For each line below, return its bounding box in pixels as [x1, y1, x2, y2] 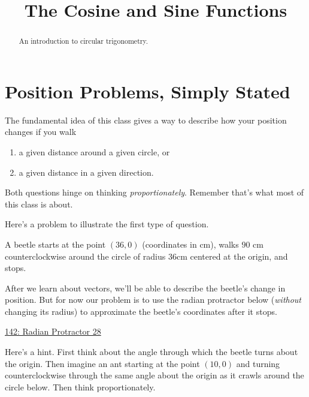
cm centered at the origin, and [176, 249, 288, 262]
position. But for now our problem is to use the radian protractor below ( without [5, 293, 301, 306]
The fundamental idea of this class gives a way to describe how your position [5, 113, 287, 126]
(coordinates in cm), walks [142, 237, 239, 250]
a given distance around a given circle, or [19, 145, 170, 158]
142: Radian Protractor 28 [5, 325, 101, 338]
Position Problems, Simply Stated [5, 79, 290, 103]
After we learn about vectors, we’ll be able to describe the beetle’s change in [5, 281, 286, 294]
